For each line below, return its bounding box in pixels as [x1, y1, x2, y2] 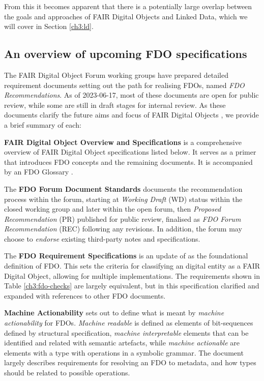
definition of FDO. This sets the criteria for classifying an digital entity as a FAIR [4, 260, 260, 271]
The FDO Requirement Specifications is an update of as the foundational [4, 250, 248, 261]
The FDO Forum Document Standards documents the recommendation [4, 183, 243, 194]
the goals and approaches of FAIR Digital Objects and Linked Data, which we [4, 11, 248, 21]
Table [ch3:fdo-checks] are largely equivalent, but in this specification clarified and [4, 280, 259, 291]
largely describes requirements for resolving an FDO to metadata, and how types [4, 357, 256, 368]
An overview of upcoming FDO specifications [4, 46, 247, 62]
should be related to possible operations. [4, 367, 130, 378]
